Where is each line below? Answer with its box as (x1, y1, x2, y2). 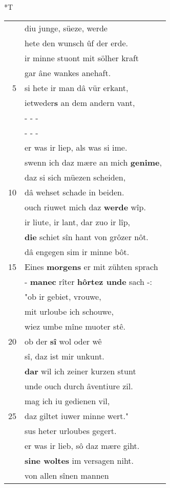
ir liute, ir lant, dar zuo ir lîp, (25, 215, 131, 228)
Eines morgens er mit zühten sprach (25, 260, 158, 273)
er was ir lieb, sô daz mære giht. (25, 439, 140, 451)
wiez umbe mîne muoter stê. (25, 320, 125, 332)
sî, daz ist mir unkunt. (25, 350, 104, 362)
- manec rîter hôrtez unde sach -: (25, 275, 153, 287)
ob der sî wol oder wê (25, 335, 102, 347)
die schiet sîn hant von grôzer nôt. (25, 230, 148, 243)
